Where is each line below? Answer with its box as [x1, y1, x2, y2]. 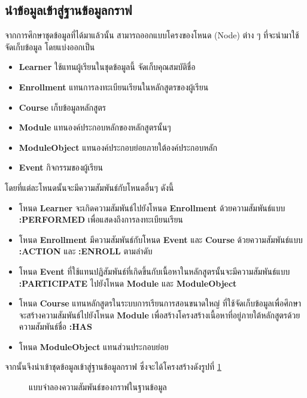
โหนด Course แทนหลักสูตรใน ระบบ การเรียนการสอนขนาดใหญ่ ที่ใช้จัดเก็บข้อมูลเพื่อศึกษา [19, 297, 302, 309]
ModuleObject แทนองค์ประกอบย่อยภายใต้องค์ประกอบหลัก [19, 141, 217, 153]
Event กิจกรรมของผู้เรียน [19, 161, 103, 174]
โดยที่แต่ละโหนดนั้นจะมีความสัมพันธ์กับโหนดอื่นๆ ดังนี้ [5, 181, 174, 193]
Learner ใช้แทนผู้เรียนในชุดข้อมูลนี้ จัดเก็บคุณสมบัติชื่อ [19, 60, 196, 73]
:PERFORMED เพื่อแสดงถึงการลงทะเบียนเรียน [19, 213, 183, 226]
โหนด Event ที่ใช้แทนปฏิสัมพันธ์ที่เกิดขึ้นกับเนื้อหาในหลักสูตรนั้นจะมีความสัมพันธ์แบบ [19, 265, 290, 277]
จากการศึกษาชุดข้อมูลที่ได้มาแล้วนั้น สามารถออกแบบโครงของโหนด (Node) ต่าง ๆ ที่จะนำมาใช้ [5, 29, 299, 41]
